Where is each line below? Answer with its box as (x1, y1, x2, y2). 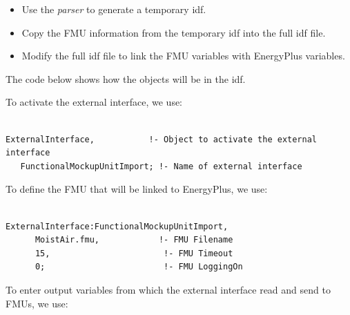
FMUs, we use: (6, 296, 68, 310)
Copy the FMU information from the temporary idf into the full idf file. (21, 25, 326, 39)
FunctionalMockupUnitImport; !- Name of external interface (20, 161, 302, 171)
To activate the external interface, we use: (6, 95, 183, 109)
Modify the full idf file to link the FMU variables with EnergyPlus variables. (21, 48, 345, 63)
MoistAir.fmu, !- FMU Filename (35, 235, 233, 245)
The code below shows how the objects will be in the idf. (6, 71, 246, 86)
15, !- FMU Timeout (35, 248, 233, 258)
